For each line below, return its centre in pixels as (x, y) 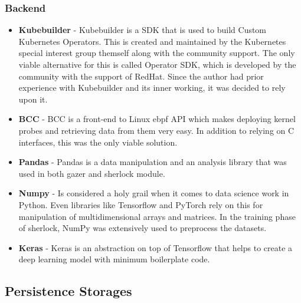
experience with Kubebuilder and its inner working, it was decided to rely (152, 88)
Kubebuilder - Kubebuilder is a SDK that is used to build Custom (143, 30)
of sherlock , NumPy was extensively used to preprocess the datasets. (143, 228)
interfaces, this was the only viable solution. (98, 142)
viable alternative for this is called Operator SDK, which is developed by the (157, 64)
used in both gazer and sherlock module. (92, 173)
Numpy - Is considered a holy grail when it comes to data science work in (154, 193)
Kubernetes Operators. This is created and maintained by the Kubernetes (152, 41)
